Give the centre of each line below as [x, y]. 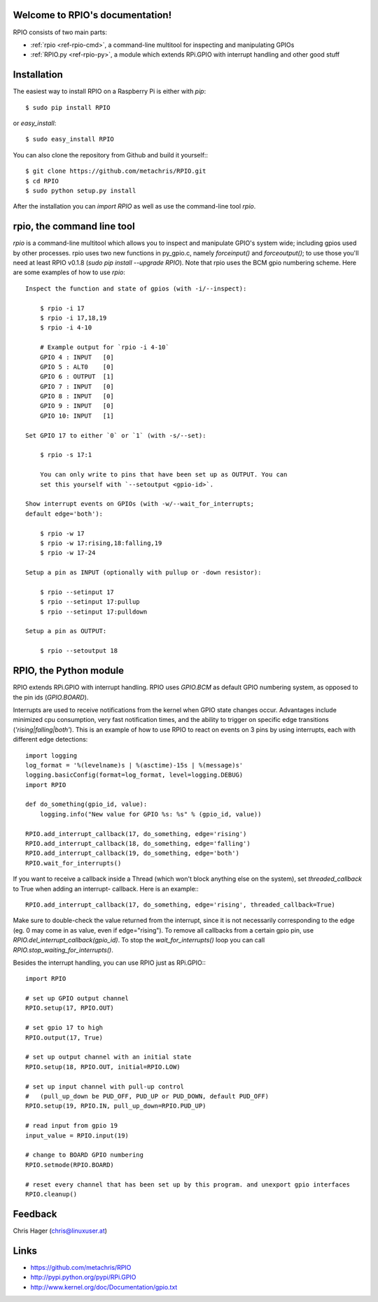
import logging [51, 755]
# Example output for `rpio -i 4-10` [104, 347]
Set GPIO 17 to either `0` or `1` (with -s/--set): [116, 435]
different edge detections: [50, 740]
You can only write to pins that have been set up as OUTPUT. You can [163, 475]
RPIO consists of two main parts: [60, 32]
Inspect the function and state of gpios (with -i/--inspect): [136, 288]
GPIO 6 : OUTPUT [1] [77, 377]
